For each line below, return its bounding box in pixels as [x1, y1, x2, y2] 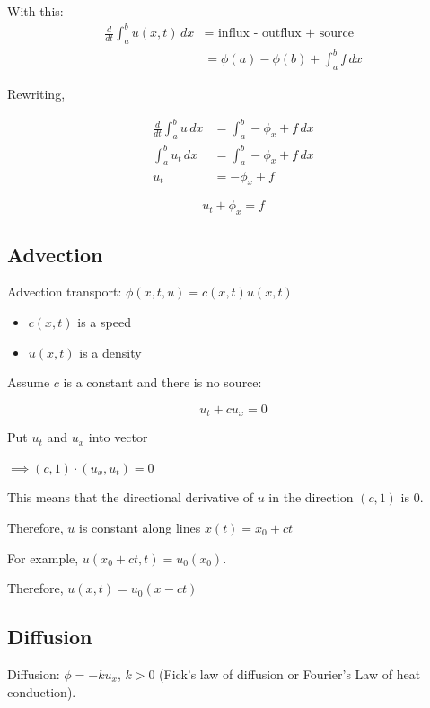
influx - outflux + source [217, 27, 354, 40]
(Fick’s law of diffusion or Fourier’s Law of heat [159, 664, 421, 683]
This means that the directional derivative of [7, 488, 254, 507]
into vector [88, 428, 148, 447]
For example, [7, 548, 79, 567]
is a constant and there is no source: [63, 373, 262, 392]
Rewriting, [7, 84, 66, 103]
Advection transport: [7, 282, 122, 301]
